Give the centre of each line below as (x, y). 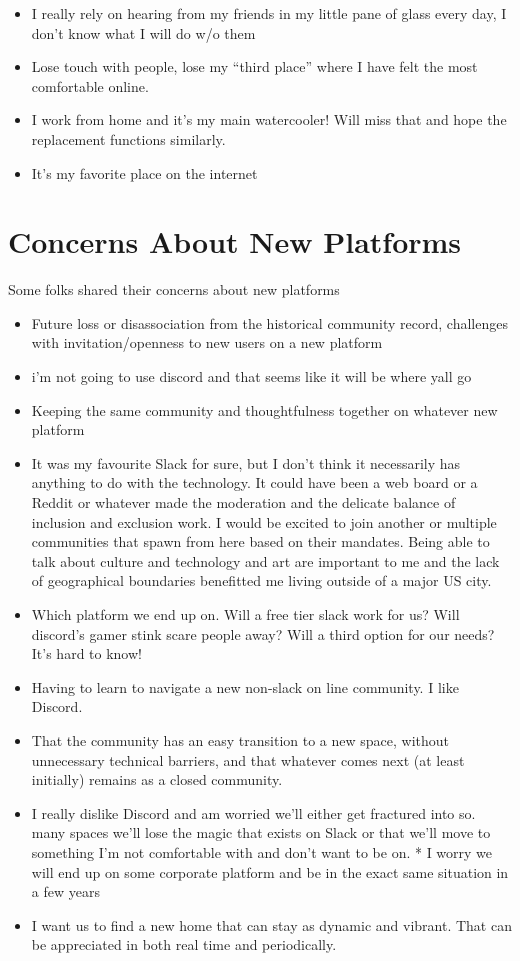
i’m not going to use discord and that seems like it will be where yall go (251, 376)
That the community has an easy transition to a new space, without (240, 739)
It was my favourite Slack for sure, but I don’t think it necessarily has (246, 462)
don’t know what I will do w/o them (143, 32)
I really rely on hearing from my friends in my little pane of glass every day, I (269, 13)
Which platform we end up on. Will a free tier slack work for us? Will (245, 614)
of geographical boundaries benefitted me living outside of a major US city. (261, 580)
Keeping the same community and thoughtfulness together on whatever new (264, 409)
